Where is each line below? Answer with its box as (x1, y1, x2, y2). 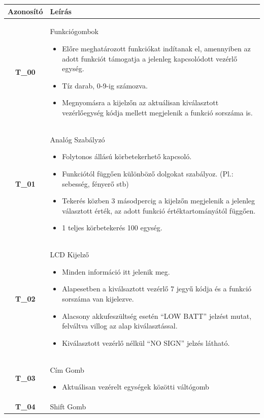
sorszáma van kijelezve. (62, 293, 134, 304)
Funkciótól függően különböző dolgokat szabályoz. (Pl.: (62, 168, 234, 178)
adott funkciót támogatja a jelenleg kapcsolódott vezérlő (62, 53, 237, 64)
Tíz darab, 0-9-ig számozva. (62, 80, 148, 91)
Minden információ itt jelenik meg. (62, 266, 170, 277)
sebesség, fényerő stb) (62, 178, 129, 189)
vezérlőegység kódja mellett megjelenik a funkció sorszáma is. (62, 107, 253, 117)
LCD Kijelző (50, 249, 89, 260)
